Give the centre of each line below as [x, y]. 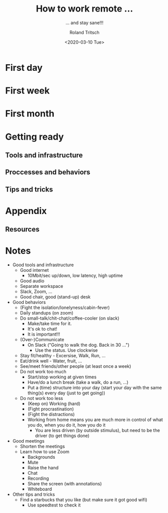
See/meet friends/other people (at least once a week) [76, 366]
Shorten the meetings [43, 446]
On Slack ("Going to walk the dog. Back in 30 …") [78, 345]
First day [24, 68]
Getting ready [34, 137]
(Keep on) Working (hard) [54, 404]
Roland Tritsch [85, 32]
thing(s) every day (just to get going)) [66, 393]
